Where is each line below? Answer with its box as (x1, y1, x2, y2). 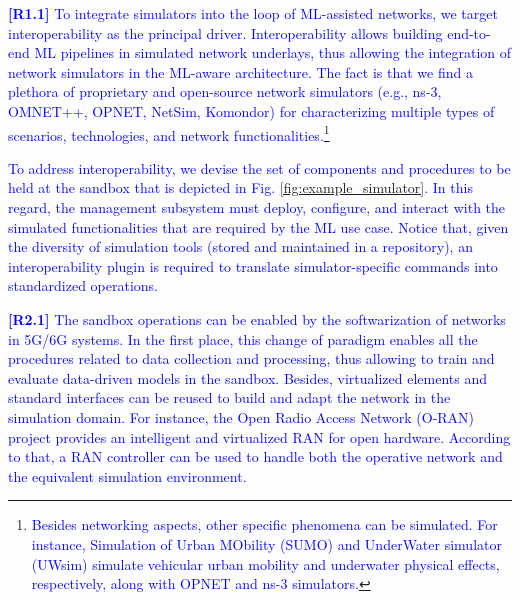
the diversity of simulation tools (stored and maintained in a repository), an (8, 236, 473, 257)
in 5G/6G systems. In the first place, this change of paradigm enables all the (8, 328, 478, 349)
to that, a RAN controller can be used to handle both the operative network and (8, 446, 503, 467)
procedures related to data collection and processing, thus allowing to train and (8, 348, 495, 369)
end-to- (447, 22, 491, 43)
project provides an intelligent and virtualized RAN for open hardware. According (8, 426, 511, 447)
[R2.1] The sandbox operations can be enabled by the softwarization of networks (8, 308, 506, 329)
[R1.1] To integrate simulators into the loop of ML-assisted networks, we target (8, 3, 498, 23)
